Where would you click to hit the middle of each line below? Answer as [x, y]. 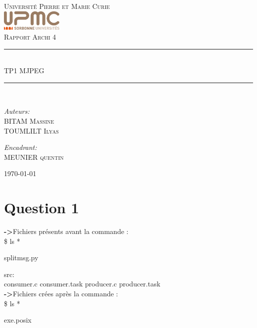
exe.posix [18, 320]
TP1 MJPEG [24, 70]
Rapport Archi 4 [30, 36]
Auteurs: [17, 111]
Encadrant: [21, 147]
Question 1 [42, 208]
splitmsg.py [21, 258]
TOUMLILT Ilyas [31, 130]
